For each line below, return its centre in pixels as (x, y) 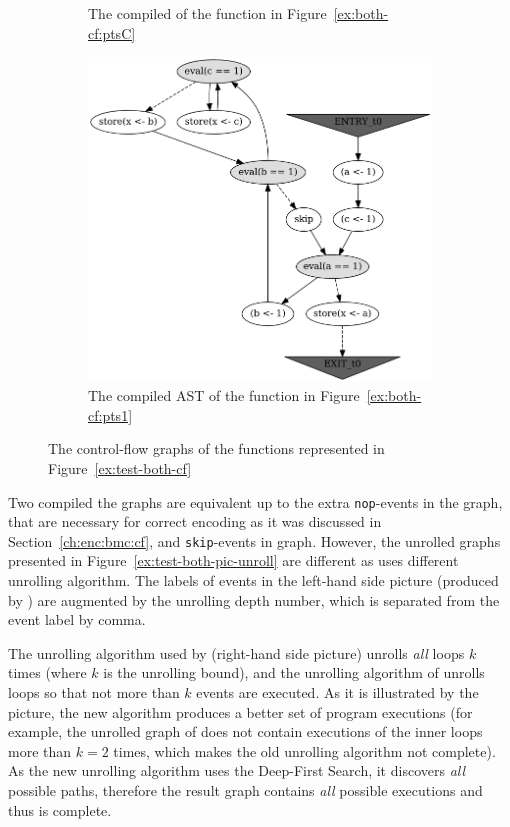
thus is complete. (60, 809)
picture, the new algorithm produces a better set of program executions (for (240, 711)
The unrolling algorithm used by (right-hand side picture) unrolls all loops (236, 652)
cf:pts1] (110, 414)
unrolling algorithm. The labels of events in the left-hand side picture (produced (253, 580)
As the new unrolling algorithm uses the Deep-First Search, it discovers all (237, 770)
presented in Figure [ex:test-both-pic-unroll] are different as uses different (233, 560)
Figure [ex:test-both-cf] (120, 467)
